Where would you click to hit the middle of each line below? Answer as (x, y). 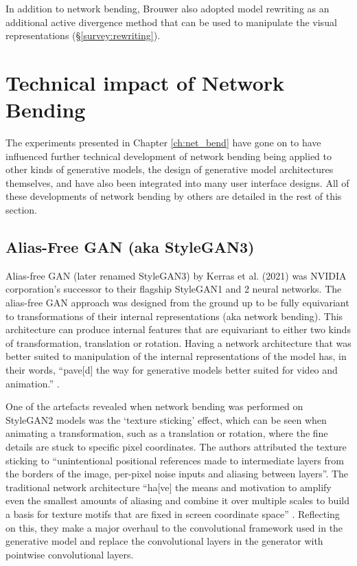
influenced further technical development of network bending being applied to (169, 156)
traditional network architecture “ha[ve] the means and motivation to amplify (169, 487)
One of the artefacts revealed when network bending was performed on (154, 406)
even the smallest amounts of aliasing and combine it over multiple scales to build (177, 500)
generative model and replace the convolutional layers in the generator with (164, 541)
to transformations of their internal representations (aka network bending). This (174, 316)
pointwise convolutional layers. (70, 554)
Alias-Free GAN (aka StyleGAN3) (130, 247)
